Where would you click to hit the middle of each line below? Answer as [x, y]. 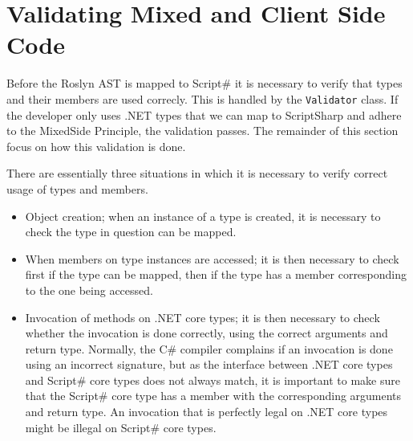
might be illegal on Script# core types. [121, 427]
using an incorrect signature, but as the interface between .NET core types [209, 364]
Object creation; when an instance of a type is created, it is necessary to [203, 216]
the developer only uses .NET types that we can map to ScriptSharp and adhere [204, 114]
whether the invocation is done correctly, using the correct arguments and [206, 333]
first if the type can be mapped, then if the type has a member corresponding [216, 274]
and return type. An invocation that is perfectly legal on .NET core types [206, 412]
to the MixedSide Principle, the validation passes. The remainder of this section [202, 131]
